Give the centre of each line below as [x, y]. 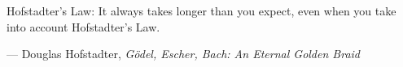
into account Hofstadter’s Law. [83, 26]
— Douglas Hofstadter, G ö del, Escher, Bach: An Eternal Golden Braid [183, 54]
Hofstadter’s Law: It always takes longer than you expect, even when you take [201, 10]
